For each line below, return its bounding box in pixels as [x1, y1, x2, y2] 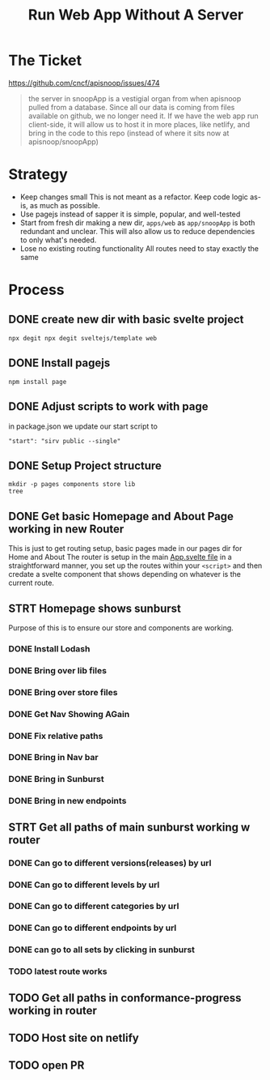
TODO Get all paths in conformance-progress [8, 991, 242, 1005]
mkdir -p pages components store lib [8, 480, 136, 489]
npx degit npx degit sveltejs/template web [8, 334, 158, 342]
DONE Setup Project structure [8, 459, 162, 472]
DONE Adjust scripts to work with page [8, 399, 209, 414]
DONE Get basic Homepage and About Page [8, 509, 234, 523]
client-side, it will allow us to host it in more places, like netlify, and [27, 119, 251, 129]
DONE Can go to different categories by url [8, 901, 179, 912]
